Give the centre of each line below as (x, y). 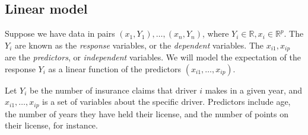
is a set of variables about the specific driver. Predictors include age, (166, 102)
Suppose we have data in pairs (60, 33)
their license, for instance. (51, 125)
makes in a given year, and (254, 90)
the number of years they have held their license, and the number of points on (147, 113)
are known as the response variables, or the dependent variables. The (139, 45)
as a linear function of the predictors (115, 68)
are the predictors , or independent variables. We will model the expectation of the (153, 57)
